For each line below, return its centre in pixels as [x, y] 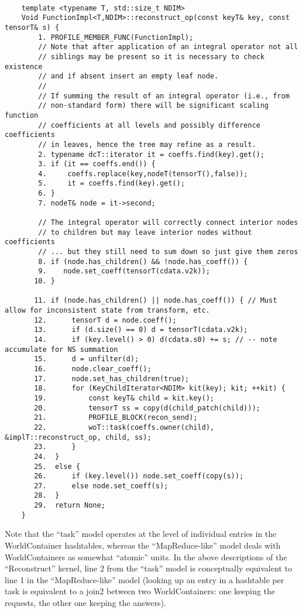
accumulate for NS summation [61, 349]
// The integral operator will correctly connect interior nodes [168, 223]
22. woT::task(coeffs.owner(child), [124, 427]
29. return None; [70, 506]
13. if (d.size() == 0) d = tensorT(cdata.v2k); [141, 330]
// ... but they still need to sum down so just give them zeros [168, 252]
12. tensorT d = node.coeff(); [105, 320]
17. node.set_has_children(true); [111, 379]
